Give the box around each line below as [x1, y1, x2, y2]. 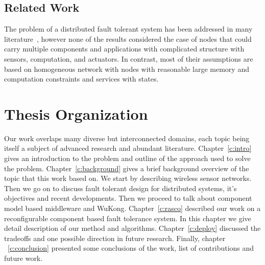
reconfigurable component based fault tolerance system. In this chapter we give [4, 213, 251, 223]
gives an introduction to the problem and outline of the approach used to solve [4, 153, 251, 164]
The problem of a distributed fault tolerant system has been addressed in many [4, 23, 253, 34]
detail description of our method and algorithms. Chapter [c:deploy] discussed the [4, 223, 261, 233]
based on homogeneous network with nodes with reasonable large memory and [4, 63, 249, 74]
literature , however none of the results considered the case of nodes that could [4, 33, 252, 44]
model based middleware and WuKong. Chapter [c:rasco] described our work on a [4, 203, 261, 214]
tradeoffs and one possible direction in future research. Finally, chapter [4, 232, 226, 243]
